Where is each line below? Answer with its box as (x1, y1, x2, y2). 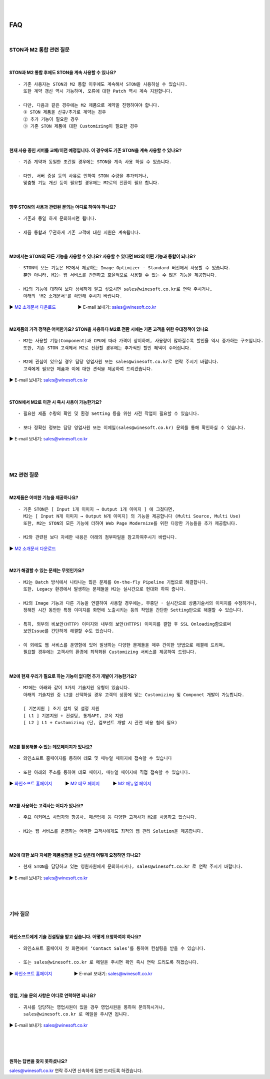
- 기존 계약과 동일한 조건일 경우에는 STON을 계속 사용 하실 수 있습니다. (18, 159, 172, 165)
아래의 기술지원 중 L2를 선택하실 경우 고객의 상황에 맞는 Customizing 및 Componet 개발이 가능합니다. (23, 692, 245, 698)
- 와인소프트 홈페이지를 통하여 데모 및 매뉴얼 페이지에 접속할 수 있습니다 (18, 755, 172, 761)
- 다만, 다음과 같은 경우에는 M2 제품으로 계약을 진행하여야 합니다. (18, 103, 160, 108)
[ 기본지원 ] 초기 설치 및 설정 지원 (23, 706, 100, 712)
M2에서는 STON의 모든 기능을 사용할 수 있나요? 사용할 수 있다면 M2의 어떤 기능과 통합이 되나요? (9, 253, 196, 260)
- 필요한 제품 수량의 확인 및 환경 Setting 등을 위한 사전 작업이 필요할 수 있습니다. (18, 410, 200, 416)
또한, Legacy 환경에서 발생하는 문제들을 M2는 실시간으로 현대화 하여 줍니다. (23, 586, 186, 592)
